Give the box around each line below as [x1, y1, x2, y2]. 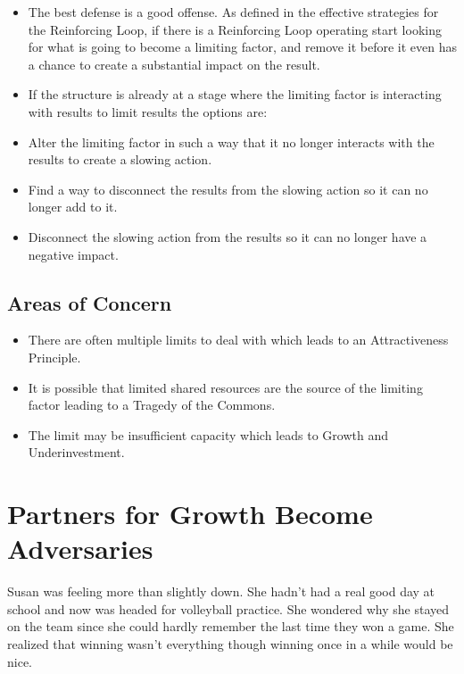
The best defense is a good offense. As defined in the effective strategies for [28, 3, 439, 21]
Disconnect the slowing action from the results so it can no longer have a [28, 227, 427, 245]
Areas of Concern [7, 288, 172, 316]
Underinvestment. [28, 443, 125, 462]
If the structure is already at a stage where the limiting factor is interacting [28, 85, 442, 104]
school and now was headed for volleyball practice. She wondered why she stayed [7, 599, 450, 618]
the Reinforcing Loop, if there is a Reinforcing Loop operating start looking [28, 20, 442, 38]
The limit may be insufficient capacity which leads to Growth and [28, 425, 388, 444]
